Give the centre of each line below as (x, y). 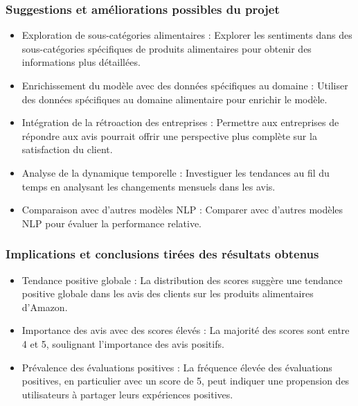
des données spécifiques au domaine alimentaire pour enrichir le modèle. (174, 99)
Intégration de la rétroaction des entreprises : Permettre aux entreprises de (180, 122)
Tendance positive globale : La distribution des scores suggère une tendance (182, 280)
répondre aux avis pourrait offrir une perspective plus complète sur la (169, 135)
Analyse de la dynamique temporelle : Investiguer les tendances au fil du (176, 172)
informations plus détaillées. (81, 62)
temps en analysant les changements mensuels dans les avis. (149, 186)
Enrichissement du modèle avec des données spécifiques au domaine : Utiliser (185, 85)
